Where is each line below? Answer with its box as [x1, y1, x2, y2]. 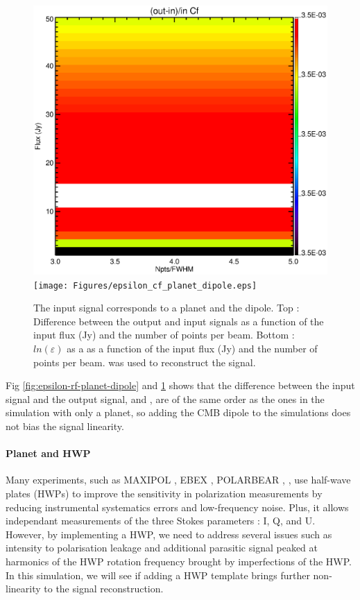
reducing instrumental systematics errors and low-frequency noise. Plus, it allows [6, 499, 349, 514]
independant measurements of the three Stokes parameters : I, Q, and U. [6, 513, 316, 528]
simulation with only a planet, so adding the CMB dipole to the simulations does [6, 405, 351, 420]
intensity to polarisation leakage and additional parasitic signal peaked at [6, 540, 318, 555]
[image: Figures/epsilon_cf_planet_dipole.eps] [33, 280, 257, 291]
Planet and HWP [6, 446, 91, 461]
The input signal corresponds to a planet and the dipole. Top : [33, 300, 300, 315]
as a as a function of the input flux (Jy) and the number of [67, 341, 318, 355]
